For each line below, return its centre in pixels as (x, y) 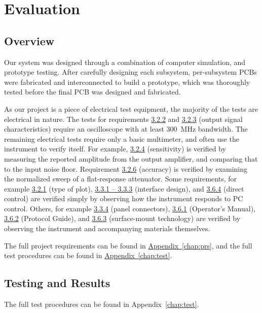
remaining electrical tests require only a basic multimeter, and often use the (122, 138)
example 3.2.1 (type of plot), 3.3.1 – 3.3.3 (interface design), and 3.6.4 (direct (124, 188)
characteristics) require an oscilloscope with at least (84, 129)
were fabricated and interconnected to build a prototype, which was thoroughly (127, 82)
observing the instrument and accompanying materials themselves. (107, 228)
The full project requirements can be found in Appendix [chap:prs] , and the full (128, 245)
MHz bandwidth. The (214, 129)
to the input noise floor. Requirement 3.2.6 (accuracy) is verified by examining (126, 168)
